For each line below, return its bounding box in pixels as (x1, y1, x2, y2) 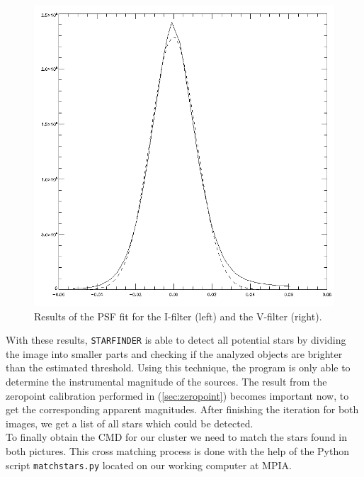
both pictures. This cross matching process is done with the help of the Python (6, 444, 350, 458)
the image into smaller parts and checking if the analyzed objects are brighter (6, 346, 343, 361)
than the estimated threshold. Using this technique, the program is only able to (6, 360, 351, 375)
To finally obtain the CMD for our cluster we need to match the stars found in (6, 430, 348, 444)
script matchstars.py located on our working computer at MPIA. (6, 457, 292, 472)
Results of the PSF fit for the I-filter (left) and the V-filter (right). (34, 308, 322, 323)
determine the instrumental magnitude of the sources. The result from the (6, 374, 327, 389)
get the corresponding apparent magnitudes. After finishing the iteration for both (6, 402, 359, 417)
